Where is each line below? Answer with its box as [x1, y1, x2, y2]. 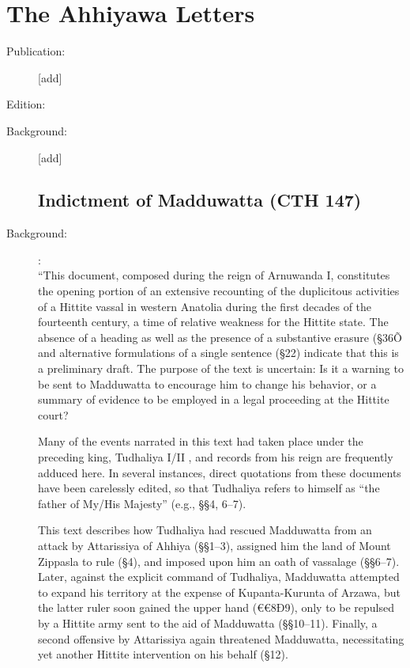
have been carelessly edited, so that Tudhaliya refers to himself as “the [38, 480, 380, 496]
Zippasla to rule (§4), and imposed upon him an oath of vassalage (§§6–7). [38, 552, 400, 569]
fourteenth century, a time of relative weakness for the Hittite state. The [38, 313, 389, 330]
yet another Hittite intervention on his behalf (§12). [38, 646, 288, 662]
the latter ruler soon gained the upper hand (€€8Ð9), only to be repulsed [38, 599, 394, 616]
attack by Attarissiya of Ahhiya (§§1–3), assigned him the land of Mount [38, 537, 391, 553]
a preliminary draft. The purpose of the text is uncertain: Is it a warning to [38, 360, 404, 377]
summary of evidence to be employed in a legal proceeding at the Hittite [38, 391, 389, 408]
